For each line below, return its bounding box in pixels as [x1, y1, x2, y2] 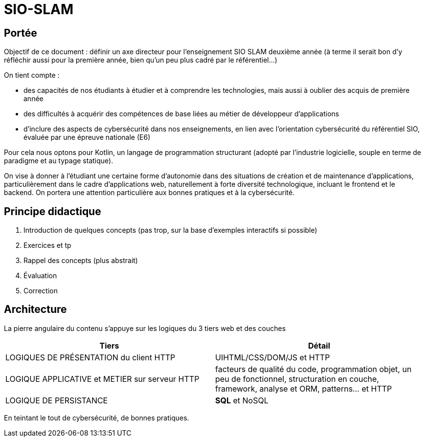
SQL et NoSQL [215, 395, 268, 405]
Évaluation [23, 271, 57, 280]
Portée [4, 26, 37, 39]
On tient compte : [4, 71, 60, 80]
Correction [23, 287, 58, 295]
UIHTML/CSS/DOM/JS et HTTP [215, 352, 330, 362]
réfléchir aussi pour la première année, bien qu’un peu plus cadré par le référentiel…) [4, 56, 277, 65]
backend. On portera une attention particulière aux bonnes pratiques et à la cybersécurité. [4, 188, 295, 197]
